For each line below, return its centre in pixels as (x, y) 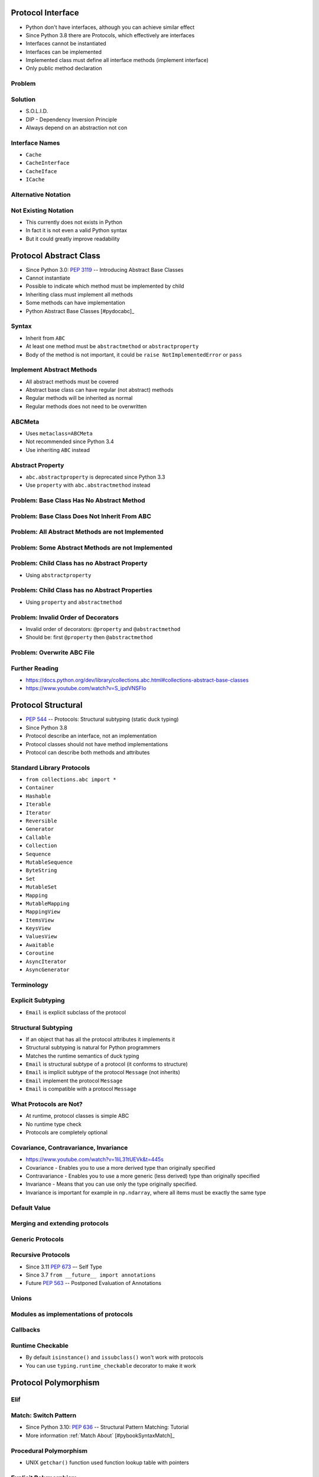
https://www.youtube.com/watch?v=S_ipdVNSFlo (86, 688)
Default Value (31, 1208)
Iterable (38, 804)
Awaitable (40, 945)
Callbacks (26, 1330)
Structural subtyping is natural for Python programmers (93, 1047)
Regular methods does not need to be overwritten (86, 406)
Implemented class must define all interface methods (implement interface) (117, 60)
